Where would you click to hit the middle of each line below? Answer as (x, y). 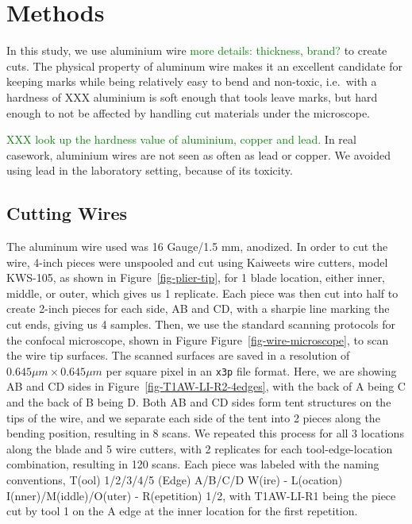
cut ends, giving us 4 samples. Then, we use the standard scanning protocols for (201, 324)
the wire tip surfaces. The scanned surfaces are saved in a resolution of (178, 355)
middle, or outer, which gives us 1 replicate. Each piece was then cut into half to (202, 293)
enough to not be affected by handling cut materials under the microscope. (188, 112)
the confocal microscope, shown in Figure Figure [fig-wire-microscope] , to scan (198, 339)
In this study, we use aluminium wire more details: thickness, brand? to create (197, 50)
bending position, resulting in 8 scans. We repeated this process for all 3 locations (205, 433)
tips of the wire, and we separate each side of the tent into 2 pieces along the (193, 417)
